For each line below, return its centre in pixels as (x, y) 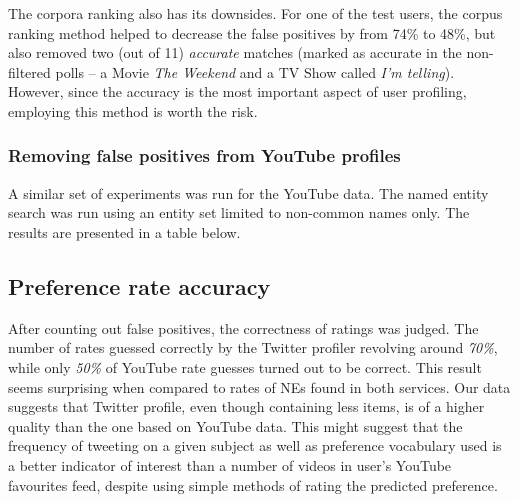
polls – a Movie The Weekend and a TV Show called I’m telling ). (255, 71)
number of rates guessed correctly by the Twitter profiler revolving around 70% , (253, 347)
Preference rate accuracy (139, 285)
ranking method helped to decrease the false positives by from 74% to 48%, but (252, 32)
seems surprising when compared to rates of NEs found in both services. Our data (259, 386)
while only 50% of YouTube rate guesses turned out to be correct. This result (245, 366)
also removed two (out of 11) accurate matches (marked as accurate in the (235, 52)
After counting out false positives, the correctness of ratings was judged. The (243, 327)
